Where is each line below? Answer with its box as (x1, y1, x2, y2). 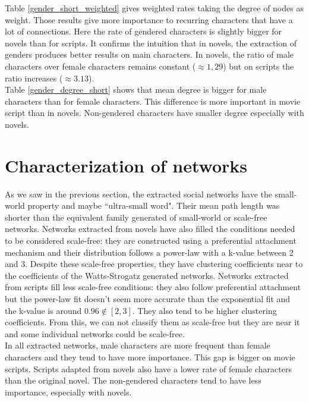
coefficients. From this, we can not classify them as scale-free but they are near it (5, 316, 300, 328)
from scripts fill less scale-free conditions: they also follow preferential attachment (5, 281, 301, 293)
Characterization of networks (5, 153, 248, 177)
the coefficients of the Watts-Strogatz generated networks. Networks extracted (5, 269, 289, 281)
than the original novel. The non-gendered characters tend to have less (5, 374, 261, 387)
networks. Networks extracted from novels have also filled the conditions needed (5, 222, 295, 235)
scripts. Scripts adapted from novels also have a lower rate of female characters (5, 362, 292, 375)
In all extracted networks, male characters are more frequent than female (5, 339, 270, 351)
